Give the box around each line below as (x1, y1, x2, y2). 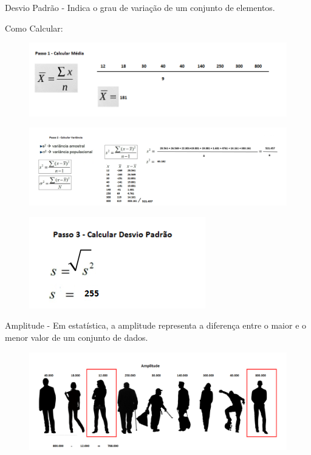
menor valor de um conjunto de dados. (5, 330, 148, 343)
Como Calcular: (5, 21, 63, 34)
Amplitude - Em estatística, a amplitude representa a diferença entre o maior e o (5, 319, 307, 332)
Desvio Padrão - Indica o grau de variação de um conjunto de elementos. (5, 1, 275, 13)
